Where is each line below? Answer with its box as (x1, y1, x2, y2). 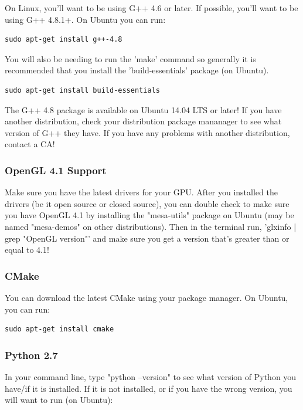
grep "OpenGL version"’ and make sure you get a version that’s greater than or (5, 232, 290, 244)
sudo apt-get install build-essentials (5, 86, 160, 94)
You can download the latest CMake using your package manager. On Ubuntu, (5, 291, 288, 303)
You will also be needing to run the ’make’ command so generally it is (5, 52, 256, 65)
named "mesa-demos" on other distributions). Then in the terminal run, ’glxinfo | (5, 220, 297, 232)
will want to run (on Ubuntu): (5, 394, 113, 406)
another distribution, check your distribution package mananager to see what (5, 115, 282, 127)
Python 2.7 (5, 347, 58, 362)
